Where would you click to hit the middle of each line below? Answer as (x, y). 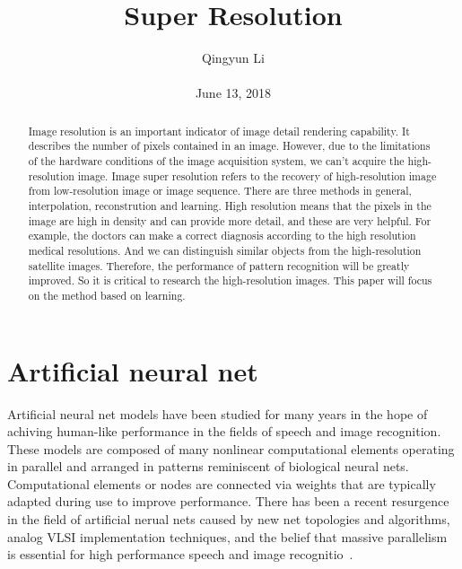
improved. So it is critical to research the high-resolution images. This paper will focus (230, 280)
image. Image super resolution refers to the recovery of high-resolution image (257, 175)
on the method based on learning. (107, 295)
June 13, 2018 (233, 93)
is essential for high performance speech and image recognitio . (180, 554)
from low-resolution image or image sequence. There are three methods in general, (220, 191)
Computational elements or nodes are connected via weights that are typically (222, 483)
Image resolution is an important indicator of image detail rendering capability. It (219, 131)
